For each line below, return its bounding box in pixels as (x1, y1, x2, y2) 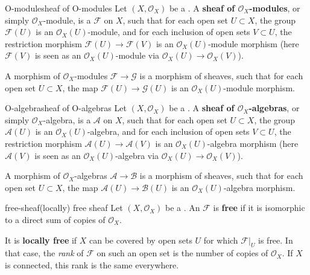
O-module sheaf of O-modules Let (5, 2, 127, 14)
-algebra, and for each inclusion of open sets (87, 125, 250, 138)
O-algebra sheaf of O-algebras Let (5, 102, 127, 114)
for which (203, 233, 238, 246)
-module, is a (43, 13, 91, 26)
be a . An (165, 201, 200, 214)
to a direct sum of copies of (5, 213, 106, 225)
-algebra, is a (43, 113, 91, 126)
